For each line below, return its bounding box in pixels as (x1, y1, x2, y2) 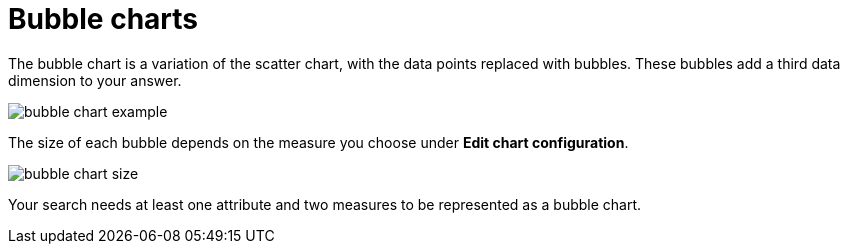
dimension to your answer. (8, 71, 182, 89)
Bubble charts (8, 2, 198, 36)
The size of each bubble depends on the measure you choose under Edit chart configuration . (8, 133, 629, 151)
